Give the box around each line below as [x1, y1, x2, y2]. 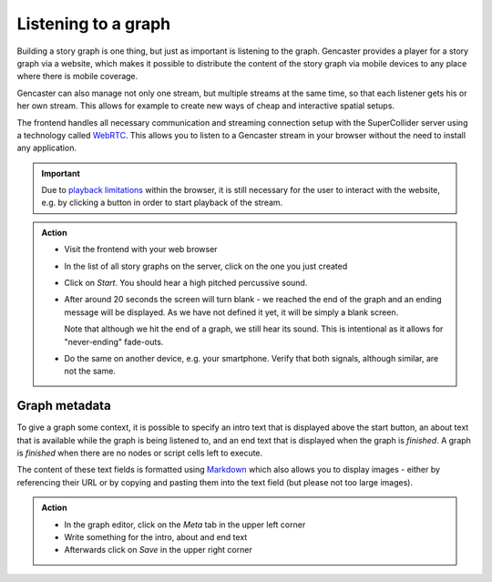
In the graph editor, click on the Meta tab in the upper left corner [64, 519, 306, 530]
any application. [16, 142, 77, 154]
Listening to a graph [16, 14, 171, 34]
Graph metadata [16, 398, 111, 414]
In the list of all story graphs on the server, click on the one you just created [64, 260, 348, 271]
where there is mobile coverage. [16, 71, 138, 82]
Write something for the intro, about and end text [64, 532, 248, 542]
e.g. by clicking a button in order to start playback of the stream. [41, 197, 283, 209]
